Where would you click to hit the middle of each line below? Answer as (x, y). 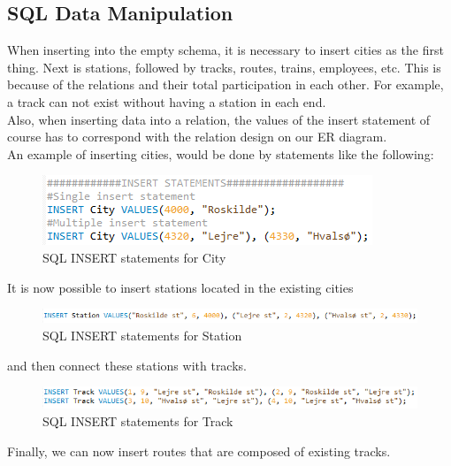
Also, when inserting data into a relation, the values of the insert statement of (219, 119)
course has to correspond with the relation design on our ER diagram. (197, 137)
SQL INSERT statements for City (134, 257)
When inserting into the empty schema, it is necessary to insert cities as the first (225, 50)
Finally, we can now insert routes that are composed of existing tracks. (199, 451)
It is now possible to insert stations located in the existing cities (180, 287)
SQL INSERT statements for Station (142, 335)
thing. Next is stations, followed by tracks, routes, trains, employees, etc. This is (224, 67)
